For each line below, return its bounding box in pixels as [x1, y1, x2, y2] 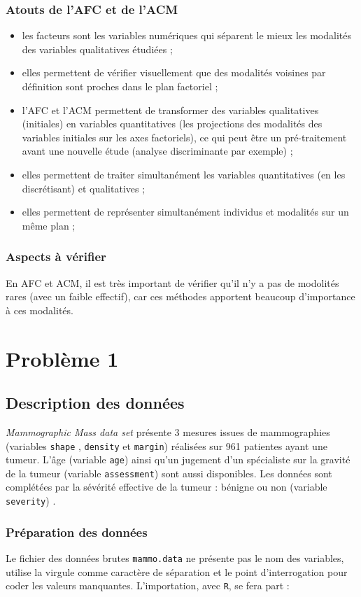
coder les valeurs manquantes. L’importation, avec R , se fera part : [6, 578, 290, 593]
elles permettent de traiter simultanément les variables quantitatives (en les [22, 167, 346, 181]
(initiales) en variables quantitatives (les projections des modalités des [22, 116, 323, 131]
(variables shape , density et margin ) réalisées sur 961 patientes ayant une [6, 438, 327, 453]
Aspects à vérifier [6, 248, 106, 265]
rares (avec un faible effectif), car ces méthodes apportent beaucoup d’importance [6, 289, 355, 304]
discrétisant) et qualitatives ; [22, 181, 146, 195]
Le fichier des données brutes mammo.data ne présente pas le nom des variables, [6, 550, 344, 565]
